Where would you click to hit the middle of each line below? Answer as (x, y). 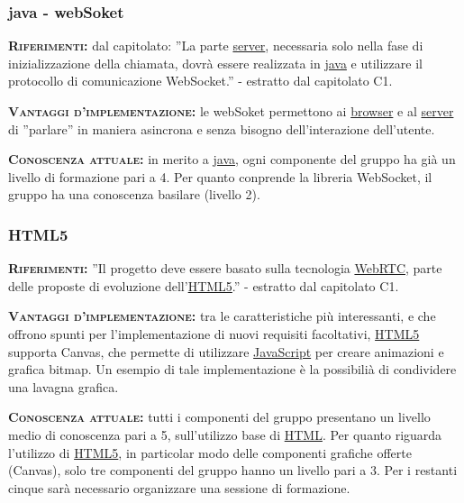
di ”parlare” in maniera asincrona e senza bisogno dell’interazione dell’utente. (222, 128)
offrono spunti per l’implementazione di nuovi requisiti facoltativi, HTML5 (214, 333)
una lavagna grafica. (64, 386)
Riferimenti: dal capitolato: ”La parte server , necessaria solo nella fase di (216, 46)
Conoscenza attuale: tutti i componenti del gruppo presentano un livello (219, 417)
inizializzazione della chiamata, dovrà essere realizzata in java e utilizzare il (215, 63)
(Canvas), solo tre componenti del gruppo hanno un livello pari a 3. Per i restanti (233, 470)
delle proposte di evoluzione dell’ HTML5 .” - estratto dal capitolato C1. (204, 285)
